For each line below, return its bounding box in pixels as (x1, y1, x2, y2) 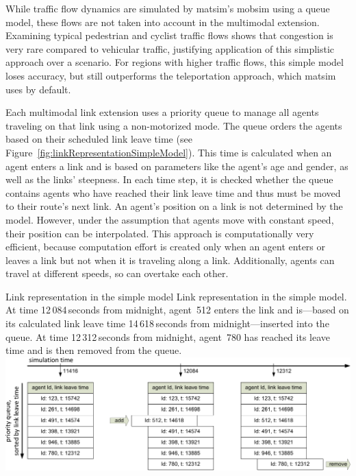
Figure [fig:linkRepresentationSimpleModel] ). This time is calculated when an (5, 145, 332, 159)
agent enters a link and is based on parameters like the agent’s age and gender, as (5, 158, 348, 173)
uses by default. (5, 82, 71, 96)
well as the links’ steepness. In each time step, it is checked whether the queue (5, 172, 333, 187)
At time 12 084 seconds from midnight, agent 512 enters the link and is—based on (5, 302, 349, 317)
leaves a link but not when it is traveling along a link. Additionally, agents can (5, 252, 335, 267)
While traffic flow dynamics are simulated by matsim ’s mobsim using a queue (5, 1, 330, 15)
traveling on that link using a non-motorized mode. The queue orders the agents (5, 118, 342, 132)
